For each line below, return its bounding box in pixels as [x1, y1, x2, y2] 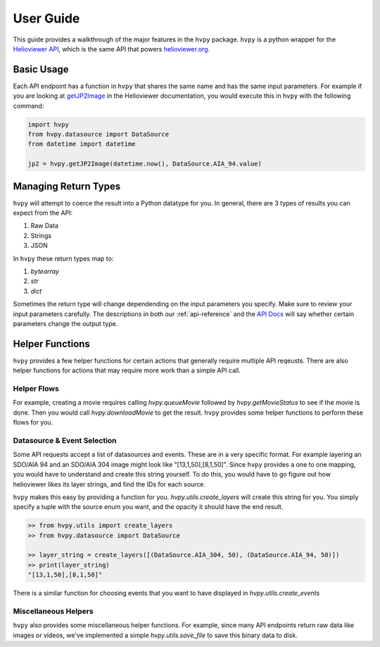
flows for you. [13, 418, 53, 427]
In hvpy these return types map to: [13, 254, 114, 263]
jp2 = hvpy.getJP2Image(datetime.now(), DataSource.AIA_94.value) [27, 160, 262, 168]
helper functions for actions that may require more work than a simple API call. [13, 366, 241, 375]
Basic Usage [13, 63, 69, 75]
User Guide [13, 11, 80, 26]
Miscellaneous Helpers [13, 606, 94, 616]
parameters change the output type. [13, 319, 118, 327]
